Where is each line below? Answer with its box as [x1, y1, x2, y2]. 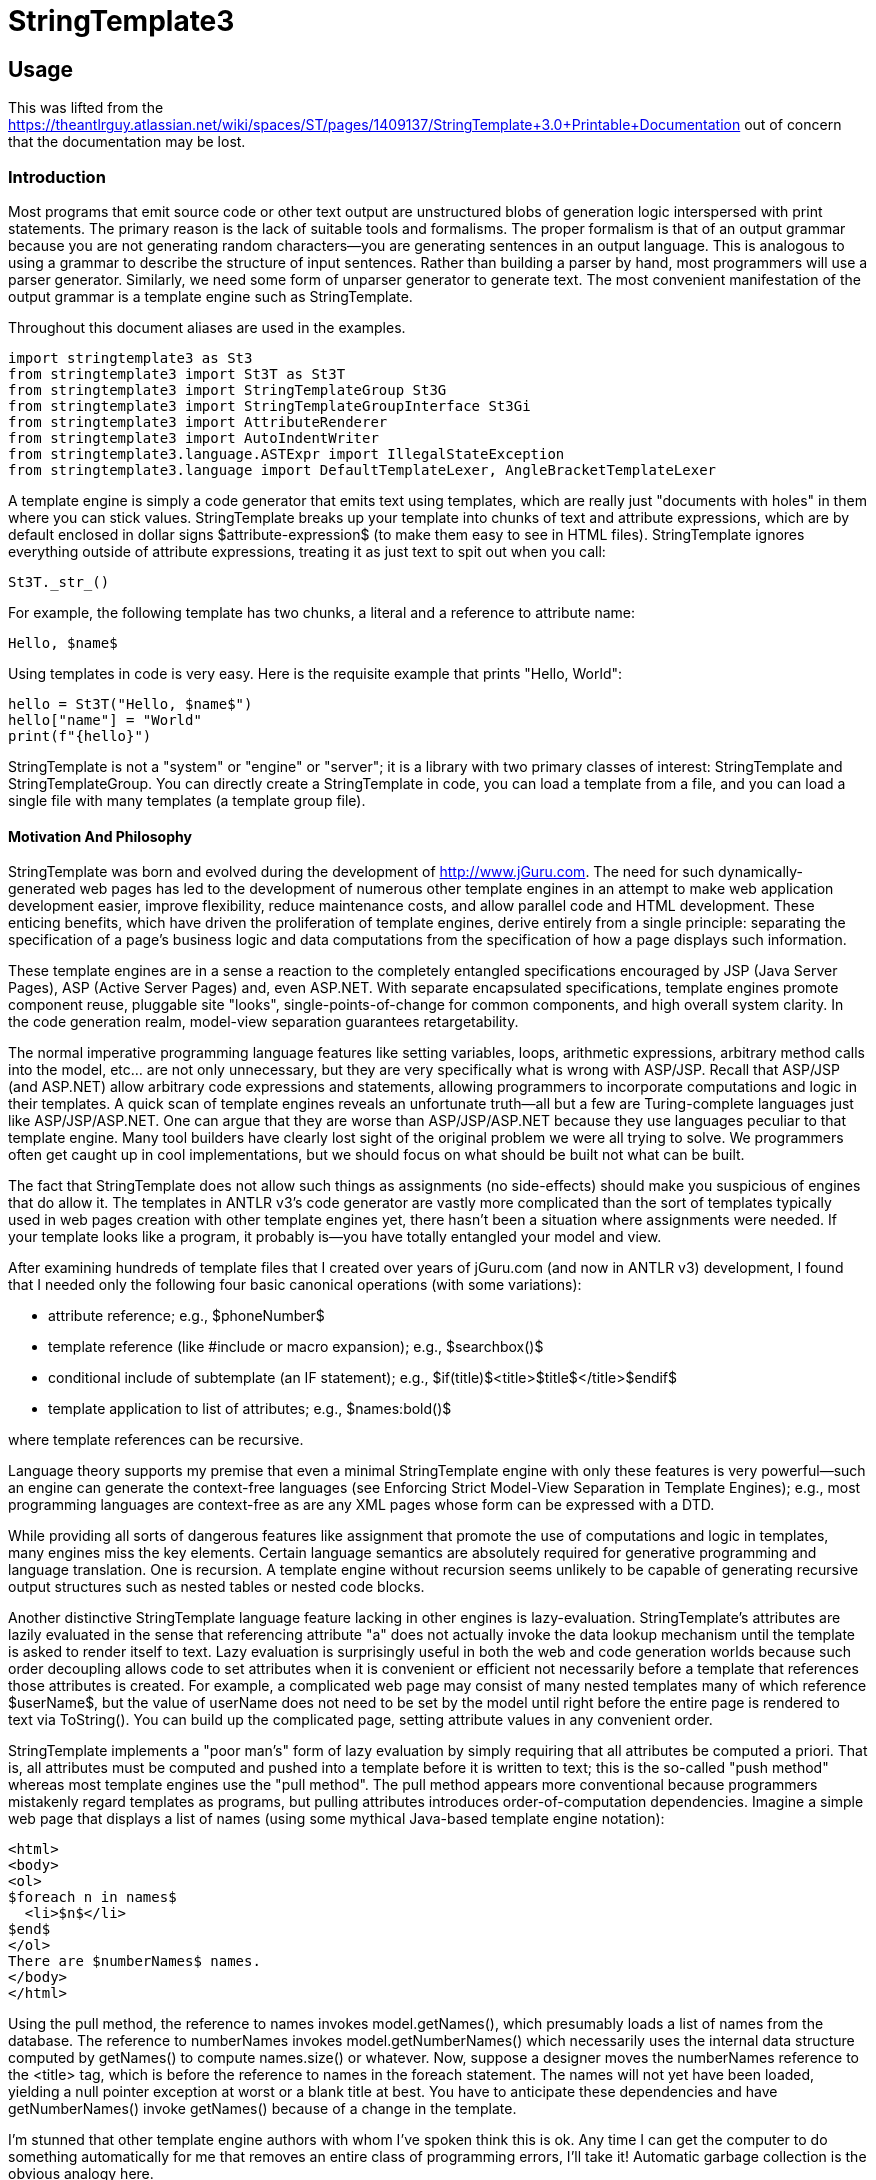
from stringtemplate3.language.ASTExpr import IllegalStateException [8, 445, 565, 462]
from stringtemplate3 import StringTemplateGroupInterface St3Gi [8, 397, 531, 414]
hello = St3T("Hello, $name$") [8, 695, 253, 712]
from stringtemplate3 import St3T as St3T [8, 365, 346, 382]
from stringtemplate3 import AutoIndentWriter [8, 429, 379, 446]
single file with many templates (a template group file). [8, 791, 366, 809]
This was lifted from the [8, 99, 164, 117]
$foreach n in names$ [8, 1889, 177, 1906]
